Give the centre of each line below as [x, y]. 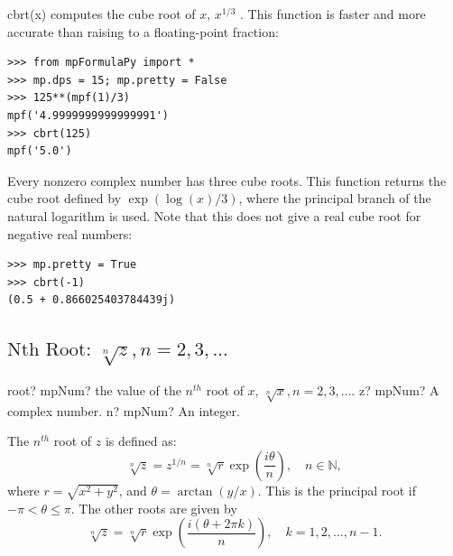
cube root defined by [65, 198]
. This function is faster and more [333, 14]
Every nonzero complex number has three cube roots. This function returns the [227, 180]
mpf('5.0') [40, 151]
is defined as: [141, 441]
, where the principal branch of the [335, 198]
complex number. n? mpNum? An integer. [124, 410]
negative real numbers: [70, 233]
